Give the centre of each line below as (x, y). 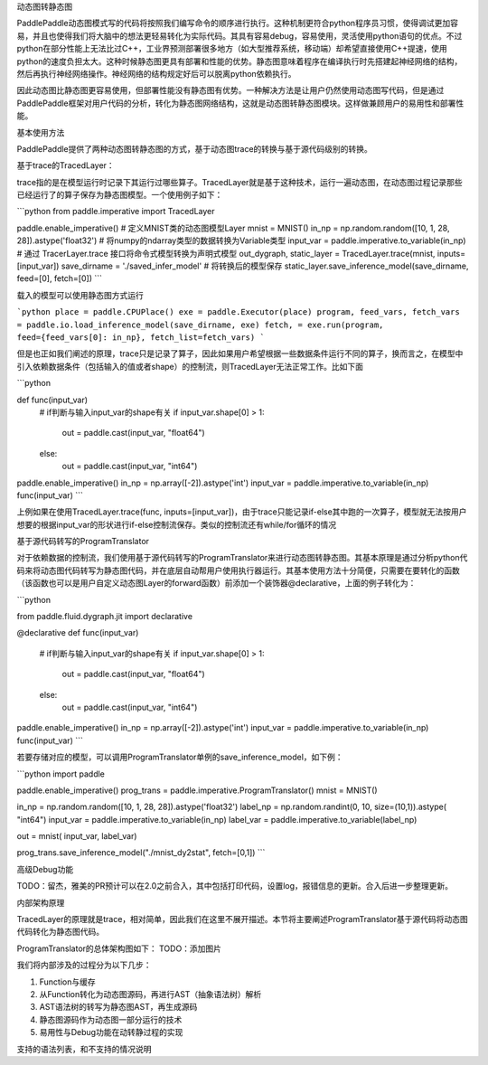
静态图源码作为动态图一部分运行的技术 (111, 1019)
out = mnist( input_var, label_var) (77, 836)
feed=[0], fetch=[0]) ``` (60, 278)
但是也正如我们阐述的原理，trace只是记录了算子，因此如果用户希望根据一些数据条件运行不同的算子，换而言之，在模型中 (240, 353)
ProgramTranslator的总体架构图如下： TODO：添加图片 (119, 948)
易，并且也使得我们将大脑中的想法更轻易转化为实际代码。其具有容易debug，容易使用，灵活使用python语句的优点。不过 (239, 35)
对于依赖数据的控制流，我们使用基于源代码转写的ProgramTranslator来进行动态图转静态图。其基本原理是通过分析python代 (242, 558)
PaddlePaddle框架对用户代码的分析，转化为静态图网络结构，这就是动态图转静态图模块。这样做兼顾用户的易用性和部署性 (240, 103)
